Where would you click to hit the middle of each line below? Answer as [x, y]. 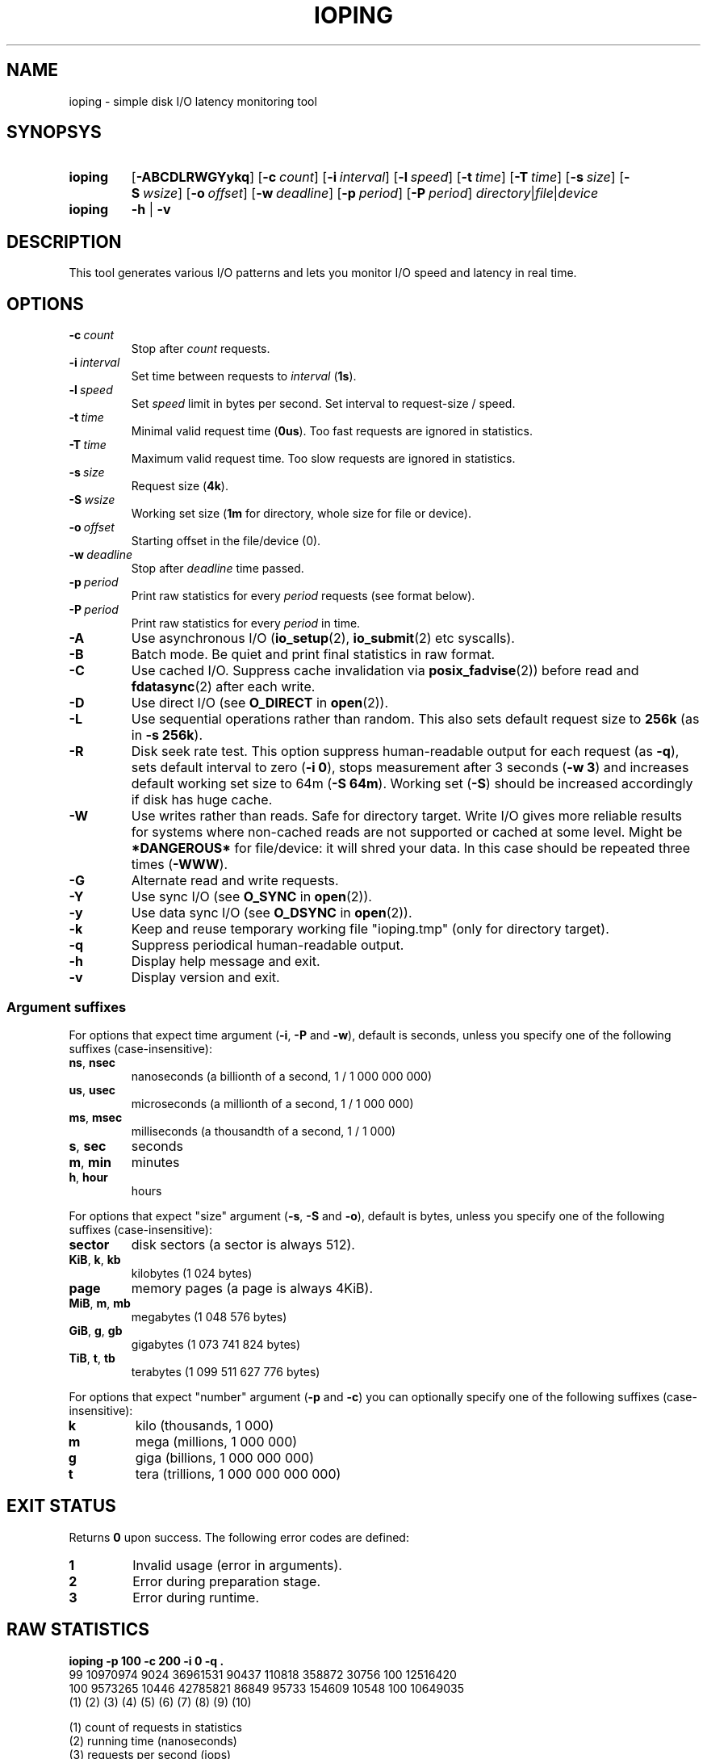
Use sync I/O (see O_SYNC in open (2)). [251, 897]
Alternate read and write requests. [235, 881]
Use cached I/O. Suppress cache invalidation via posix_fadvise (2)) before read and [385, 671]
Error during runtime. [196, 1597]
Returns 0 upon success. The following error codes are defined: [239, 1537]
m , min [90, 1162]
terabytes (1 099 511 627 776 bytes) [226, 1371]
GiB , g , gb [96, 1330]
